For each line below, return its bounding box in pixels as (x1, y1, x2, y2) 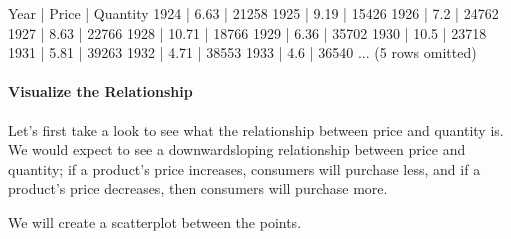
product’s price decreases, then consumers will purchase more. (8, 178, 388, 199)
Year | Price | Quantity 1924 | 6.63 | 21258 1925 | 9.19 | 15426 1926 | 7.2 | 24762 (8, 3, 499, 23)
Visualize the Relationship (8, 81, 193, 102)
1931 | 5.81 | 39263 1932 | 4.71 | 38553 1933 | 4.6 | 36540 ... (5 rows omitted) (8, 42, 477, 63)
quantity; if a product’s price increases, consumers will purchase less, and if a (8, 158, 481, 179)
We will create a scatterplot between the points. (8, 211, 302, 232)
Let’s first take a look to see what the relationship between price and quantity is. (8, 119, 504, 140)
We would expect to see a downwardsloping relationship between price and (8, 139, 466, 160)
